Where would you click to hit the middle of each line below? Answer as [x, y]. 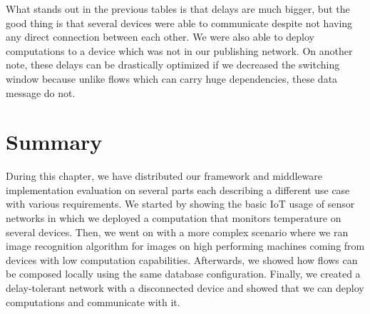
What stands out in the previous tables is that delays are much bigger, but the [178, 9]
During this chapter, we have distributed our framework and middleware [164, 176]
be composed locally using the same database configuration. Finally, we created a [183, 274]
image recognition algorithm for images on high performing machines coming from [185, 246]
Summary [54, 142]
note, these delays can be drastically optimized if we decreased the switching [173, 65]
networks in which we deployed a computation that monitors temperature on [174, 218]
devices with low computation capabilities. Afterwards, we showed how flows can [182, 259]
